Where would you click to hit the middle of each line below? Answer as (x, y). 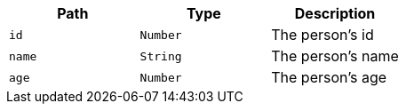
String (161, 56)
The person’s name (335, 56)
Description (335, 13)
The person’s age (329, 77)
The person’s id (322, 35)
